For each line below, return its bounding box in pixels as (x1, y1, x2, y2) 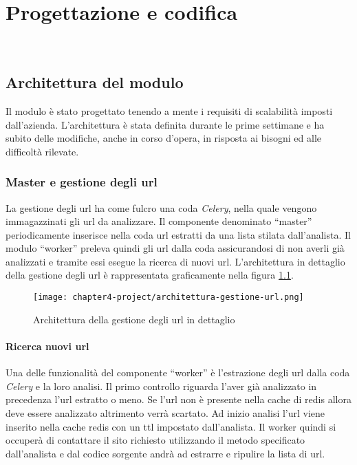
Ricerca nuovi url (6, 338, 89, 353)
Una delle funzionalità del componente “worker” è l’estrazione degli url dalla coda (6, 365, 350, 380)
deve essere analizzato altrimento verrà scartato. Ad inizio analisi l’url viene (6, 405, 325, 420)
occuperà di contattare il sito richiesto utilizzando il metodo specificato (6, 433, 305, 447)
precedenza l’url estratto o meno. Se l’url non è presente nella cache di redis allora (6, 392, 351, 407)
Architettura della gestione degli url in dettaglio (33, 312, 235, 326)
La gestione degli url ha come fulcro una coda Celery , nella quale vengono (6, 200, 317, 215)
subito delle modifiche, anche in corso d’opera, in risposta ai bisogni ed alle (6, 131, 322, 145)
